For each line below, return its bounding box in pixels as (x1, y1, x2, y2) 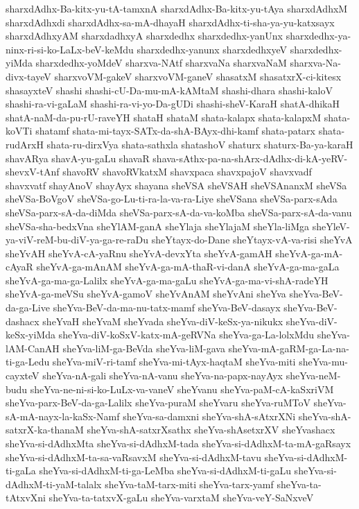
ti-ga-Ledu (6, 354, 50, 369)
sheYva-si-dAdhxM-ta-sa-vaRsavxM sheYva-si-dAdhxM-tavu (6, 449, 261, 464)
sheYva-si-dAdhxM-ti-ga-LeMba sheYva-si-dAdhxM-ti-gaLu (39, 463, 291, 478)
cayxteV (6, 368, 40, 383)
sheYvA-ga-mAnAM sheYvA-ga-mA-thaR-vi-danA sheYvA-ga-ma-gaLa (36, 259, 340, 274)
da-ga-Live (6, 300, 50, 315)
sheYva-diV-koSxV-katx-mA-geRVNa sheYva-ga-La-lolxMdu (58, 327, 315, 342)
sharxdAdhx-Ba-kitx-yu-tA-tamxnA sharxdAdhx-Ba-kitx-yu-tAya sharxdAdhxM (6, 1, 348, 15)
